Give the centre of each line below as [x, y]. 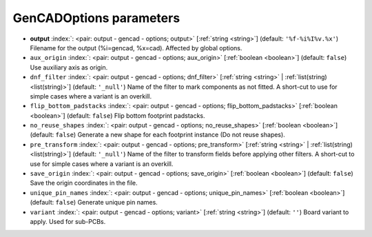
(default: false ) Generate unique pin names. [94, 203]
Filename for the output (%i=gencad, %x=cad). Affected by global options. [136, 48]
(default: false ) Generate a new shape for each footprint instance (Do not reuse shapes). [157, 135]
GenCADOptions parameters [96, 18]
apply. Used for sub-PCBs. [68, 221]
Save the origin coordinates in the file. [84, 183]
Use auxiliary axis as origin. [69, 67]
